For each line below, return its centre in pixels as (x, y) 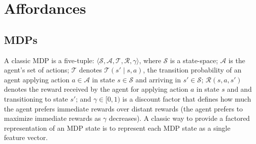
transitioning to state (36, 98)
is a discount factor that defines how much (187, 98)
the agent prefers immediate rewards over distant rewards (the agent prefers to (124, 108)
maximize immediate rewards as (52, 118)
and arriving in (158, 79)
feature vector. (26, 137)
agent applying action (37, 79)
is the (237, 60)
